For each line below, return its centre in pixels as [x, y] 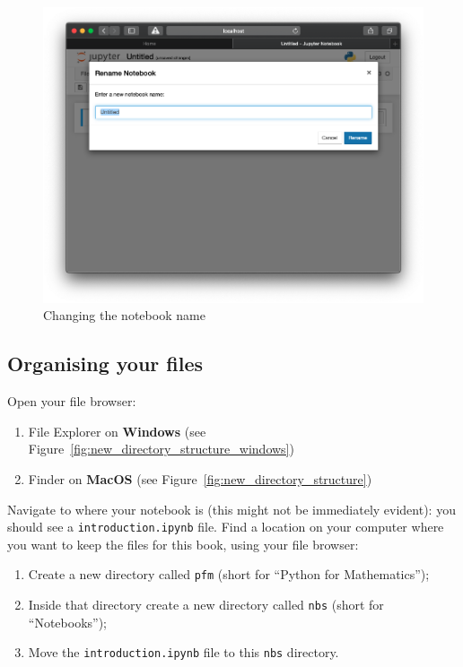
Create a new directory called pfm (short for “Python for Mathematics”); [229, 574]
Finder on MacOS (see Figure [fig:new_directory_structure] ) [200, 479]
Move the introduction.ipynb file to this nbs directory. [183, 652]
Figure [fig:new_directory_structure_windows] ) [161, 449]
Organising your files [105, 364]
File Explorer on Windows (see [117, 431]
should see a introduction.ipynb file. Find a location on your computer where [226, 527]
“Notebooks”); [67, 622]
